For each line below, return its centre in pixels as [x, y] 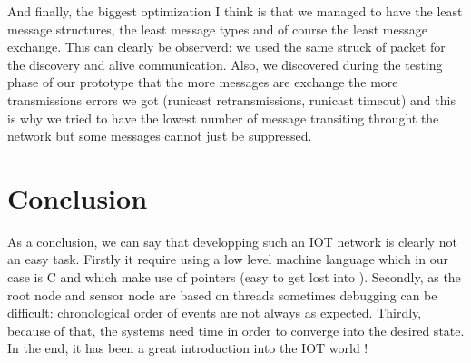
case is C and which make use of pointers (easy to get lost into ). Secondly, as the [234, 277]
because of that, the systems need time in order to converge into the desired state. [236, 330]
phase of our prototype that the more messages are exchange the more [203, 82]
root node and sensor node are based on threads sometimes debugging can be [222, 294]
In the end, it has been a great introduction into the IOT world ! [188, 348]
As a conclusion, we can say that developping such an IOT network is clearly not [232, 241]
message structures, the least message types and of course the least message [217, 29]
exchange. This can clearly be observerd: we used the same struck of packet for [226, 47]
